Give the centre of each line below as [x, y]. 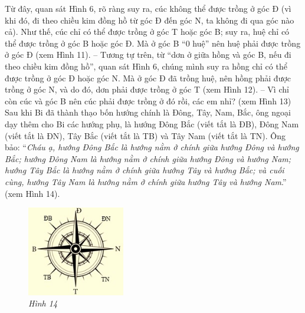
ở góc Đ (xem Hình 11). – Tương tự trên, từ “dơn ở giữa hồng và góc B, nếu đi [148, 55]
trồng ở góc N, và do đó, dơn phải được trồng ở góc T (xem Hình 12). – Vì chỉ [147, 89]
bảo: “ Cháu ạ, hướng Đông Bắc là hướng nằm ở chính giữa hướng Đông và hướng [152, 147]
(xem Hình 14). [32, 193]
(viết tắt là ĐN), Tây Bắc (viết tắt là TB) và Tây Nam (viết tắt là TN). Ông [145, 135]
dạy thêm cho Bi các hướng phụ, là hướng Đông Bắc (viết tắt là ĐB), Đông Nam [152, 123]
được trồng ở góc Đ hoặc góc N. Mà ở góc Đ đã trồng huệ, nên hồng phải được [148, 78]
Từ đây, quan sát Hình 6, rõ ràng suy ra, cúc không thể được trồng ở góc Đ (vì [148, 8]
